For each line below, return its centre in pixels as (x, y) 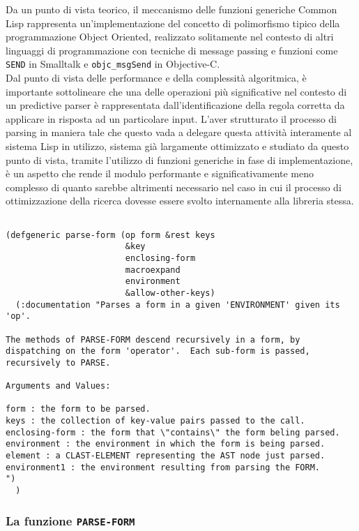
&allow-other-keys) (170, 293)
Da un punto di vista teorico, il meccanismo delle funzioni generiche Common (171, 9)
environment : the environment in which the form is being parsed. (166, 444)
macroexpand (153, 270)
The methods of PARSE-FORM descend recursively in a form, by (153, 339)
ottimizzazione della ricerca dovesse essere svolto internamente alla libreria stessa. (180, 201)
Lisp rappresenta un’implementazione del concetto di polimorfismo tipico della (173, 23)
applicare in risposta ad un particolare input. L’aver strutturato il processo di (171, 118)
